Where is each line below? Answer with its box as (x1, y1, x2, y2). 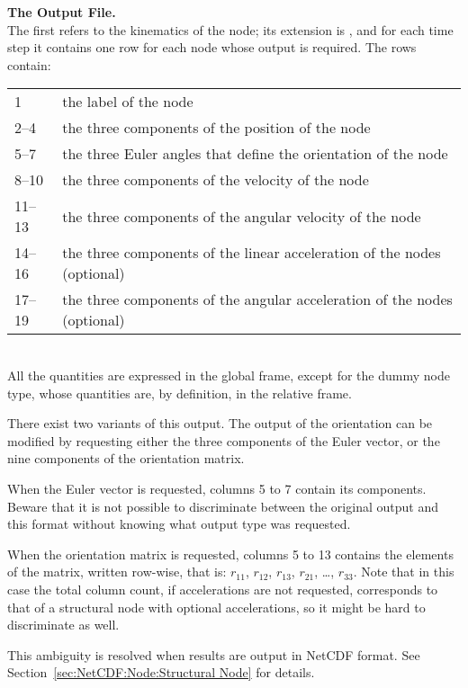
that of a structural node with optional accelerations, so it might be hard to (7, 597, 426, 616)
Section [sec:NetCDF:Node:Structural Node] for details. (7, 663, 315, 682)
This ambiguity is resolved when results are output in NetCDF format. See (7, 645, 420, 664)
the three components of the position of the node (62, 117, 371, 138)
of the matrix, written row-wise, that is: (7, 562, 227, 581)
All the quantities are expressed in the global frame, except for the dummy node (7, 365, 450, 384)
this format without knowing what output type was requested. (7, 514, 351, 533)
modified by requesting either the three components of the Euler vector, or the (7, 431, 440, 450)
